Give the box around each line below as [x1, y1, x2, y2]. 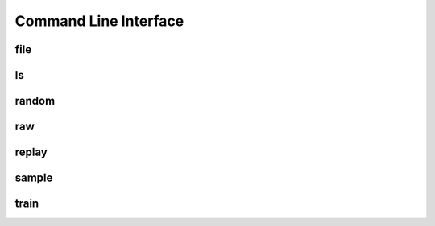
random [14, 94, 56, 108]
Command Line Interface [14, 12, 184, 30]
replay [14, 146, 48, 159]
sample [14, 171, 53, 185]
